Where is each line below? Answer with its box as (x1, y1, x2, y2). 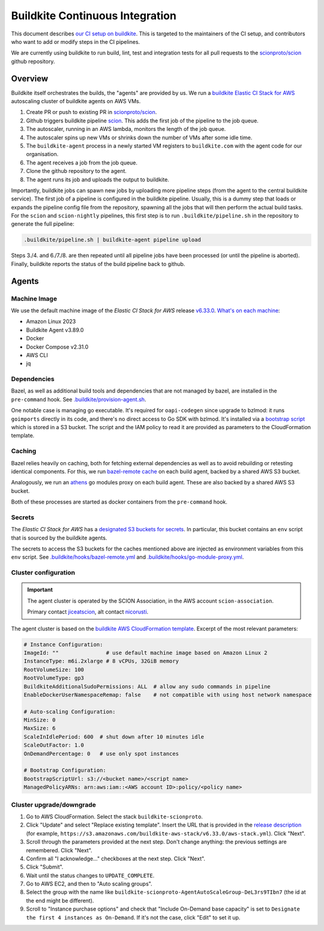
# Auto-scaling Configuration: (23, 708, 116, 715)
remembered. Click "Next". (26, 846, 92, 854)
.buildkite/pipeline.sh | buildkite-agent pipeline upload (23, 237, 201, 243)
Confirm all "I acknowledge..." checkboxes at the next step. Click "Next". (26, 855, 206, 862)
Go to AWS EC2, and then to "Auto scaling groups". (26, 880, 152, 888)
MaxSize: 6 (23, 725, 56, 732)
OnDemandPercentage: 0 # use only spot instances (23, 750, 179, 757)
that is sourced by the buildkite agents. (11, 534, 107, 541)
